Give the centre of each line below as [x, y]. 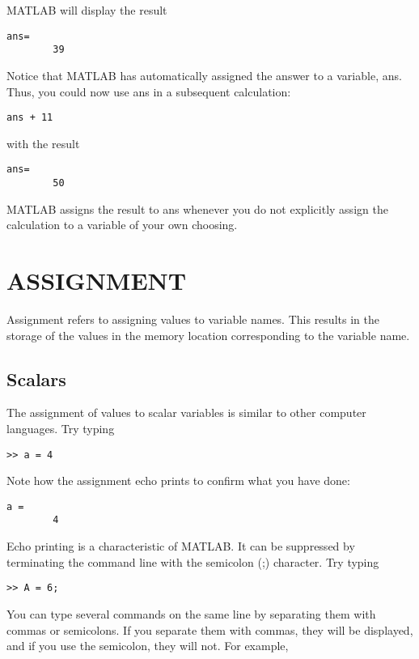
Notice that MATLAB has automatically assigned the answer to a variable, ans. [204, 75]
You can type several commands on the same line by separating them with [191, 613]
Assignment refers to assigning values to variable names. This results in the [193, 319]
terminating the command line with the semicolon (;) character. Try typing [193, 561]
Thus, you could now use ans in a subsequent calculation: [149, 91]
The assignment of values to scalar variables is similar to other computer [186, 412]
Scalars [36, 378]
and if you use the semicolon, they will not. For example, [148, 646]
